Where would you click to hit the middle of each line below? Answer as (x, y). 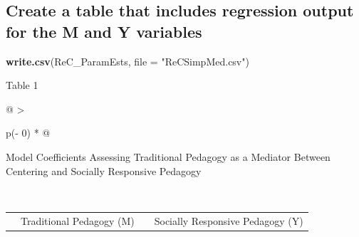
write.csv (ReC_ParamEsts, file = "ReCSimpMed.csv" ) (128, 61)
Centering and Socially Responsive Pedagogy (104, 170)
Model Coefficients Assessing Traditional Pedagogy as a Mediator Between (168, 156)
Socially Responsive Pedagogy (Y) (229, 220)
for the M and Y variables (104, 31)
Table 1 (22, 85)
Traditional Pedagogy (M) (78, 220)
